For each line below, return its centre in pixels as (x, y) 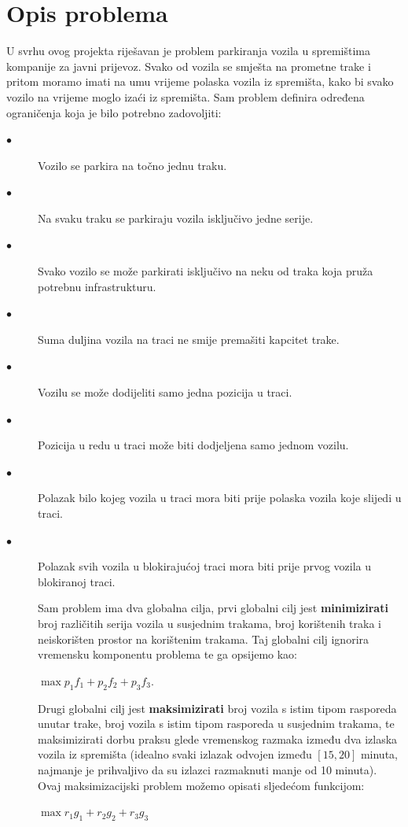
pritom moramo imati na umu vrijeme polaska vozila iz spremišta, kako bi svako (200, 81)
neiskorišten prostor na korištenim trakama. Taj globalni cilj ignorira (204, 639)
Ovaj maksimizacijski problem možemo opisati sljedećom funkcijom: (201, 785)
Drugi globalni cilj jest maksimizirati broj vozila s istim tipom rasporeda (217, 708)
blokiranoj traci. (77, 581)
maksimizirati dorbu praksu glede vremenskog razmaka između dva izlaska (218, 738)
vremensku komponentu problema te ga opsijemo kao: (168, 654)
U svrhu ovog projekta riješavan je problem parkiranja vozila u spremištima (188, 51)
